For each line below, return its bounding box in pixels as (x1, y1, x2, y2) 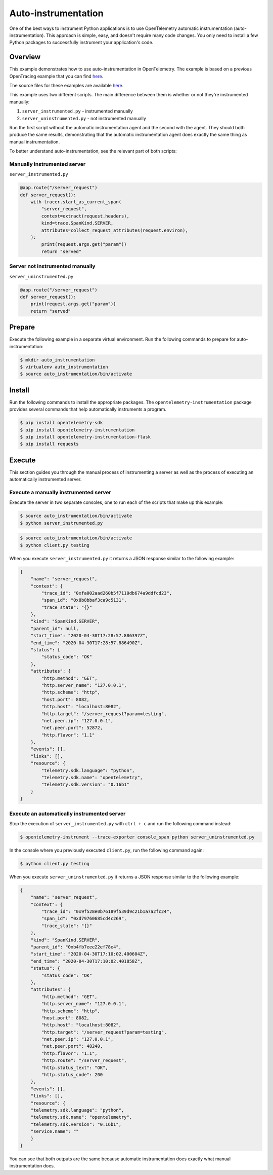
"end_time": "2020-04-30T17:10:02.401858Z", (30, 958, 143, 964)
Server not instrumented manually (9, 263, 96, 270)
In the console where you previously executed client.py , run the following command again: (9, 847, 204, 853)
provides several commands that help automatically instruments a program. (9, 406, 167, 413)
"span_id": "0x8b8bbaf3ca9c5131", (41, 597, 127, 603)
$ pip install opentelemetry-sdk (20, 420, 103, 426)
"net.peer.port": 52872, (41, 725, 103, 731)
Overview (9, 53, 41, 61)
